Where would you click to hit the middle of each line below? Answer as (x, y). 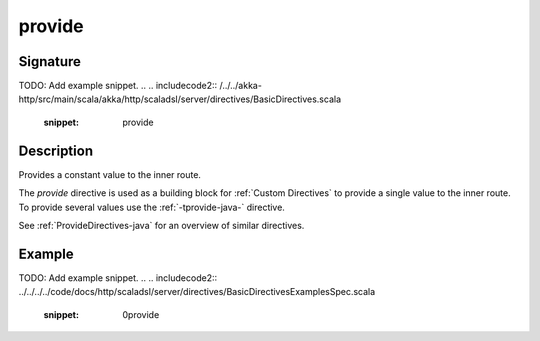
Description (56, 150)
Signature (50, 61)
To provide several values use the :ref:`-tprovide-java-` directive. (151, 207)
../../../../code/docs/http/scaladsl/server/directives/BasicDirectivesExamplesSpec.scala (197, 292)
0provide (141, 314)
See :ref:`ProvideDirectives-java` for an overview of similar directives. (161, 225)
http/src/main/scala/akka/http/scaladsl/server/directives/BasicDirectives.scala (180, 99)
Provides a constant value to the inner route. (110, 174)
